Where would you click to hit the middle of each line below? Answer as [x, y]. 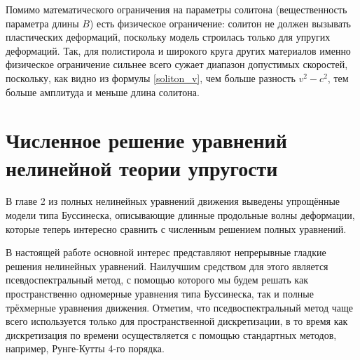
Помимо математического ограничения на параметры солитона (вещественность [176, 9]
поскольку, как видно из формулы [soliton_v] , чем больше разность [151, 78]
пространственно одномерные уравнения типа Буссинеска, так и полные [160, 294]
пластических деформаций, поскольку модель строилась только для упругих [168, 37]
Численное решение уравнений [146, 140]
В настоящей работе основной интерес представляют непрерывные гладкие [166, 252]
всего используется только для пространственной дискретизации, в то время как [177, 321]
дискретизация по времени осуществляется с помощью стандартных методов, [171, 334]
